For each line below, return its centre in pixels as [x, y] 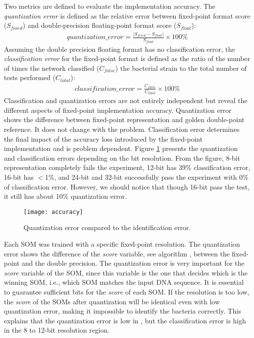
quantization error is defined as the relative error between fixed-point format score [127, 15]
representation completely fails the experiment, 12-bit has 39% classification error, [127, 167]
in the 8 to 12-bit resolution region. [57, 330]
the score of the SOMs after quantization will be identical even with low [112, 301]
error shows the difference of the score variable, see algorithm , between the [117, 253]
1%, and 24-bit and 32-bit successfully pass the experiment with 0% [147, 177]
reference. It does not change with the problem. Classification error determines [122, 129]
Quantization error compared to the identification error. [107, 227]
